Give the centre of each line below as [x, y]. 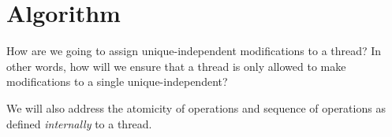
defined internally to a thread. [79, 123]
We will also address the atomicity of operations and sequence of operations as [196, 107]
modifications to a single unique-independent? [117, 81]
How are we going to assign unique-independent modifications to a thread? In [194, 51]
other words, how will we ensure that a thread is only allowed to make [176, 66]
